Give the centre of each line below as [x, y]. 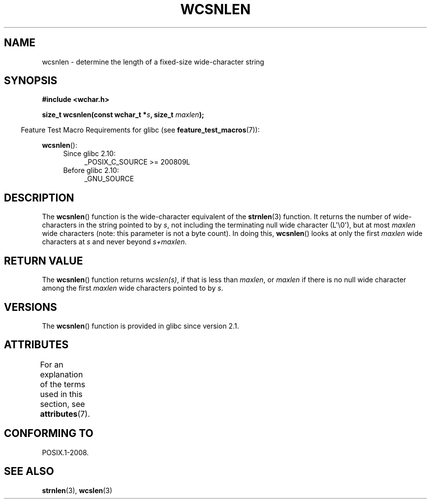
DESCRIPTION [39, 198]
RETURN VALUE [44, 261]
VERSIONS [31, 307]
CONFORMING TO [49, 434]
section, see [62, 404]
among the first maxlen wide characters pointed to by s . [133, 288]
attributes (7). [65, 414]
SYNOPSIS [31, 81]
